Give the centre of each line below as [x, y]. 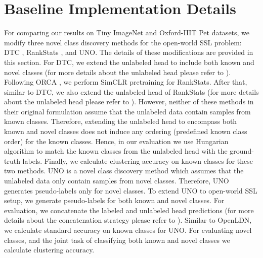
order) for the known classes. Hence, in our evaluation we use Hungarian [116, 141]
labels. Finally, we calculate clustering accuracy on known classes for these [138, 160]
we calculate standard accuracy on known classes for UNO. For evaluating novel [128, 230]
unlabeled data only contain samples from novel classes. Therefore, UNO [117, 181]
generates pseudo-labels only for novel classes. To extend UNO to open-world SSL [131, 190]
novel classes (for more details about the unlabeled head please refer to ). [118, 72]
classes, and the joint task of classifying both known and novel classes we [117, 240]
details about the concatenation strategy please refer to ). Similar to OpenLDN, [128, 220]
